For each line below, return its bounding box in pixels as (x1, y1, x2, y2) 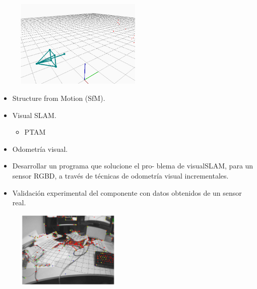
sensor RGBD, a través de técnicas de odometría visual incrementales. (12, 170, 229, 181)
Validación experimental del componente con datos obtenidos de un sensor (12, 187, 242, 198)
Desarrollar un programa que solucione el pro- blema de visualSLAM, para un (12, 160, 253, 171)
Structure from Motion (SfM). (12, 93, 105, 103)
